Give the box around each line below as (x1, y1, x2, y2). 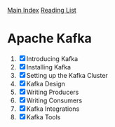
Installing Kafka (26, 62, 72, 71)
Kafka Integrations (26, 105, 80, 113)
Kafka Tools (26, 112, 61, 121)
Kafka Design (26, 79, 65, 88)
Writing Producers (26, 88, 79, 96)
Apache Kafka (7, 31, 93, 46)
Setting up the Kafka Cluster (26, 71, 109, 79)
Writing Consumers (26, 96, 83, 105)
